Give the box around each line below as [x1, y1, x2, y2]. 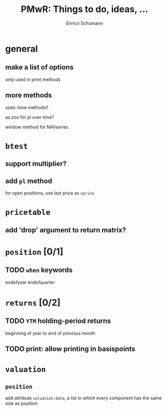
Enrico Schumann [66, 20, 103, 26]
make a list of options [5, 63, 74, 71]
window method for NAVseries [5, 124, 68, 130]
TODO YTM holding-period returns [5, 317, 111, 325]
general [5, 43, 38, 54]
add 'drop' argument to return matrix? [5, 225, 127, 234]
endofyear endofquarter [5, 279, 55, 285]
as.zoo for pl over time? [5, 114, 54, 120]
